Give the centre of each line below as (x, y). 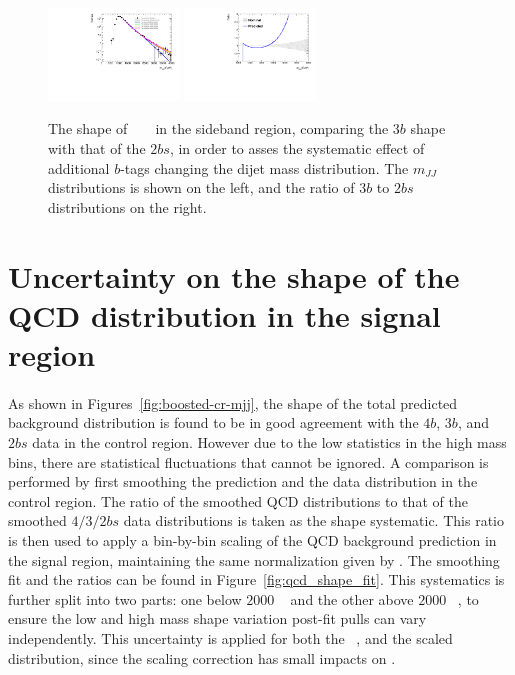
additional (79, 167)
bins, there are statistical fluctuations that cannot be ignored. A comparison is (248, 461)
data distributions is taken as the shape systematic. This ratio (313, 520)
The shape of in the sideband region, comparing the (218, 128)
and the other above (352, 598)
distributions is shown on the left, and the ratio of (201, 187)
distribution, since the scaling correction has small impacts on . (202, 657)
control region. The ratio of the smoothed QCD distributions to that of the (238, 500)
